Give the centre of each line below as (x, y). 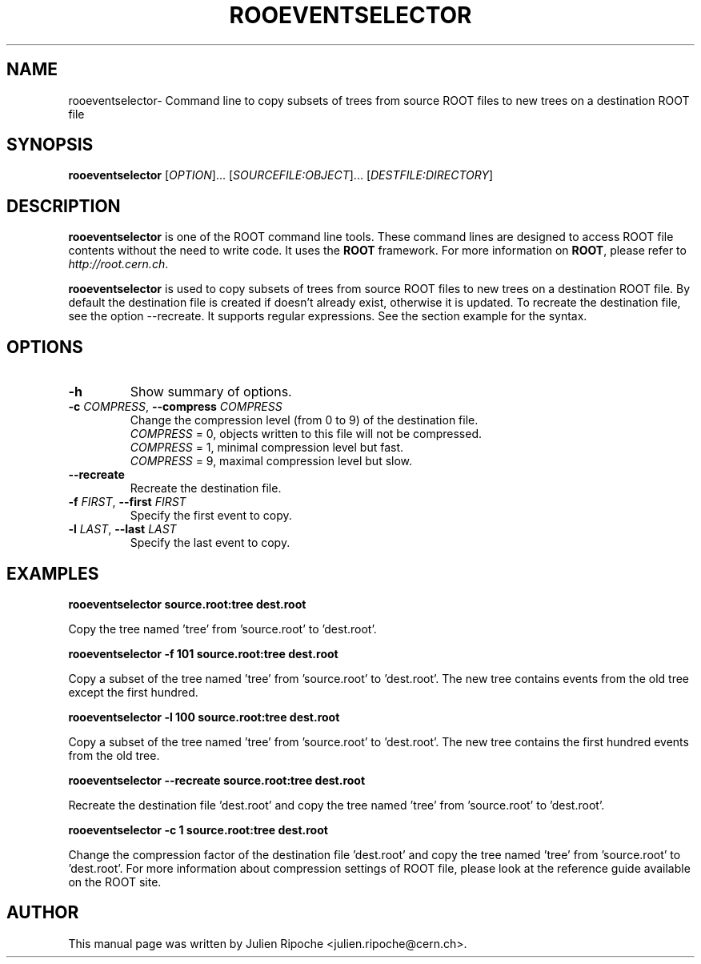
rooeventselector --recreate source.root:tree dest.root (217, 780)
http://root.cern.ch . (118, 264)
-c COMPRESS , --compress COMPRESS (175, 407)
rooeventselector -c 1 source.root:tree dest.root (198, 829)
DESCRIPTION (64, 206)
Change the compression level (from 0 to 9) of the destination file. (304, 420)
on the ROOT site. (115, 882)
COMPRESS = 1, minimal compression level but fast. (267, 448)
